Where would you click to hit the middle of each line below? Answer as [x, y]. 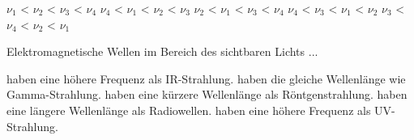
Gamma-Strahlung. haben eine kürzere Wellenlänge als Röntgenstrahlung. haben [207, 94]
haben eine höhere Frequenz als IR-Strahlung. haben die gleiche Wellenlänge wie [206, 78]
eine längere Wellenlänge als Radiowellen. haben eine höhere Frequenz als [189, 110]
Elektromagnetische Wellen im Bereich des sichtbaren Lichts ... [162, 51]
